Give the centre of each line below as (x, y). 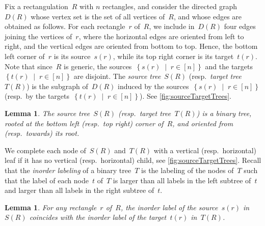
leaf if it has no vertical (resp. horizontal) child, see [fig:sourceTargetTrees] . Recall (133, 160)
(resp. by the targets (37, 96)
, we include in (172, 26)
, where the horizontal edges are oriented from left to (161, 36)
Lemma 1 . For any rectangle (51, 207)
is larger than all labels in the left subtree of (182, 180)
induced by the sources (153, 86)
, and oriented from (203, 123)
